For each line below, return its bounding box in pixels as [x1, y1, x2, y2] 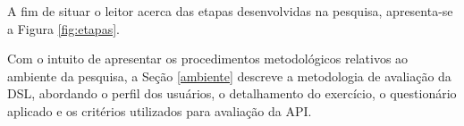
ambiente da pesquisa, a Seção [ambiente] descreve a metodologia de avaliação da [7, 66, 451, 85]
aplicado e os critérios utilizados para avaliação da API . [7, 101, 312, 120]
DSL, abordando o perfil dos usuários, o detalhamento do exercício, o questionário [7, 84, 457, 103]
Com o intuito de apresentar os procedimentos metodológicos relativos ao [7, 49, 409, 68]
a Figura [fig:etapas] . [7, 19, 120, 38]
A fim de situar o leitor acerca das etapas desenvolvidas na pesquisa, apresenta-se [7, 2, 453, 20]
